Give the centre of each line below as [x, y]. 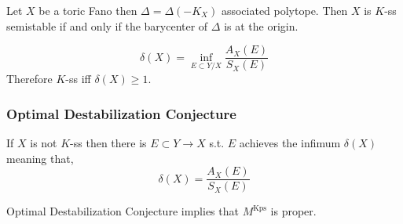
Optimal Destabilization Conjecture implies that [123, 211]
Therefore [29, 79]
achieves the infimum [290, 143]
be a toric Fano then [88, 10]
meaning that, [40, 158]
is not [44, 143]
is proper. [293, 211]
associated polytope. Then [284, 10]
